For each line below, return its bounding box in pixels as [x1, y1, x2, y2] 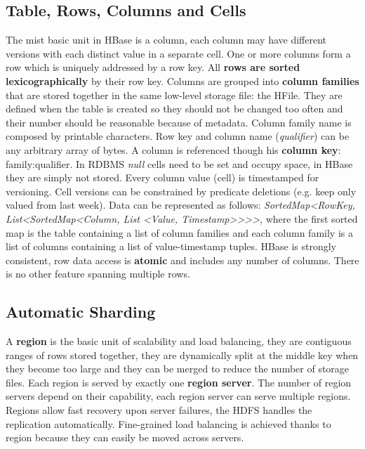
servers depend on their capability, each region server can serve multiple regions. [6, 389, 351, 403]
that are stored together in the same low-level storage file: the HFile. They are [6, 87, 343, 102]
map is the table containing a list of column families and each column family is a [6, 225, 353, 240]
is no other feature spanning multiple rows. [6, 266, 190, 281]
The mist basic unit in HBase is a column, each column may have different [6, 32, 327, 47]
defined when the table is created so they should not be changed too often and [6, 101, 343, 116]
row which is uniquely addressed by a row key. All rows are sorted [6, 60, 300, 74]
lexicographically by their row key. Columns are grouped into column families [6, 73, 359, 88]
